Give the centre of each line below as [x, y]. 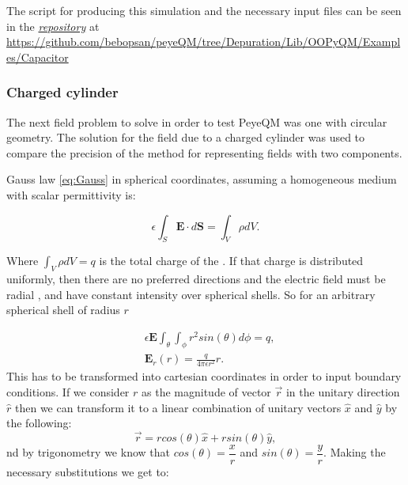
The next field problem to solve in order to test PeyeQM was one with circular [197, 121]
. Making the [355, 452]
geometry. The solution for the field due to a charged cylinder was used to [186, 137]
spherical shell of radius [63, 310]
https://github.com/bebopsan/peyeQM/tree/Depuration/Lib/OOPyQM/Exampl [204, 42]
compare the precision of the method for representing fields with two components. [204, 152]
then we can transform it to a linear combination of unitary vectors [178, 407]
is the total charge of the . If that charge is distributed [231, 261]
